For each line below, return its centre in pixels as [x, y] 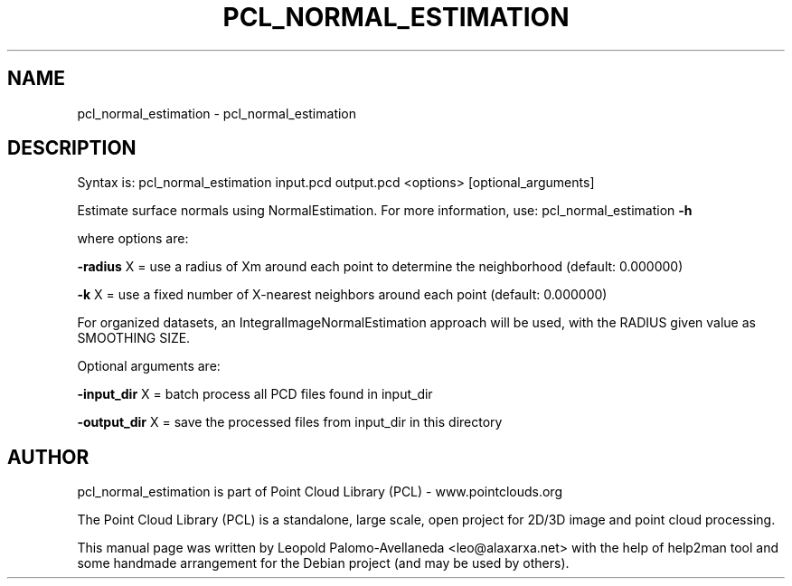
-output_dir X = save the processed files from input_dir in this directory [290, 422]
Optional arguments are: [149, 366]
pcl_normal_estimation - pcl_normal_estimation [217, 113]
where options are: [133, 239]
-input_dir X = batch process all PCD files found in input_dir [255, 394]
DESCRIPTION [72, 148]
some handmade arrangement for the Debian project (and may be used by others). [323, 563]
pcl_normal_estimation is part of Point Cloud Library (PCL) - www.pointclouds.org [320, 492]
